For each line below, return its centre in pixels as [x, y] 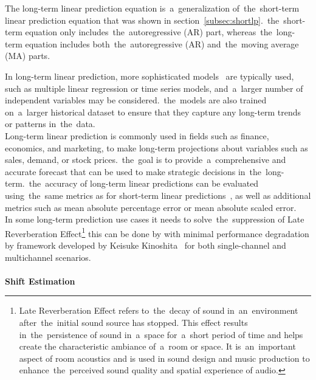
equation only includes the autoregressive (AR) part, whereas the [149, 32]
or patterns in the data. [50, 124]
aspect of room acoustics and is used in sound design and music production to [164, 358]
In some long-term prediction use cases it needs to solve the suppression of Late [155, 219]
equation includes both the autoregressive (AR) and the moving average [162, 43]
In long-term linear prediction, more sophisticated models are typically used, [149, 76]
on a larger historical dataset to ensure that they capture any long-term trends [153, 112]
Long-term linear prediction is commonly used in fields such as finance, [137, 135]
